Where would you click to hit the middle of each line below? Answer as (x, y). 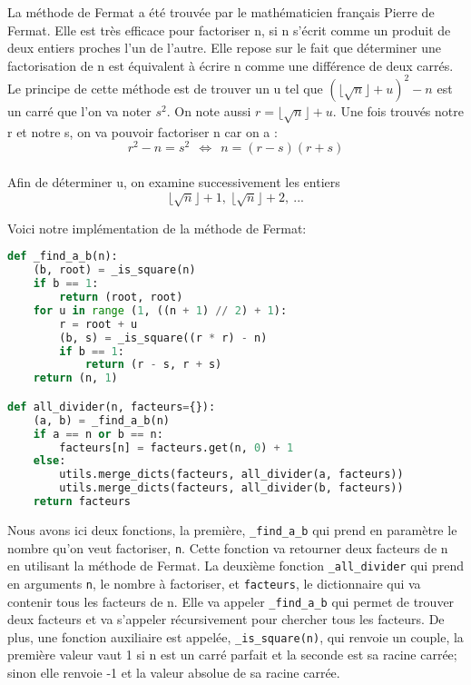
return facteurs (82, 502)
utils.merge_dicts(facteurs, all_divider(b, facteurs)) (231, 488)
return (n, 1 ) (75, 378)
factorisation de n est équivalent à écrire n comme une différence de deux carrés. (231, 65)
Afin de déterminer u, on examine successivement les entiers (174, 181)
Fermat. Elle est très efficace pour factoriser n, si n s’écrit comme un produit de (229, 30)
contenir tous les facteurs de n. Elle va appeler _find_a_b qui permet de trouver (231, 601)
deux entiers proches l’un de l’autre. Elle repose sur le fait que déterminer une (224, 48)
